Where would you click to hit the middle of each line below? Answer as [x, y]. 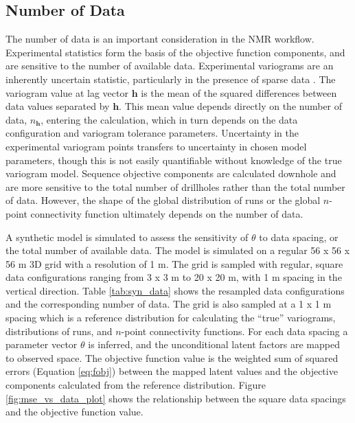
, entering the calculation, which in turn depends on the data [169, 119]
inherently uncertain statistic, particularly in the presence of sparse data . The [171, 79]
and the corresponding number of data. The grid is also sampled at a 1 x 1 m [169, 304]
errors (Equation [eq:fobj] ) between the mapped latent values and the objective [172, 371]
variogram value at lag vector [67, 92]
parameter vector [42, 344]
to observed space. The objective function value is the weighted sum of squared [172, 357]
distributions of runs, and [59, 331]
